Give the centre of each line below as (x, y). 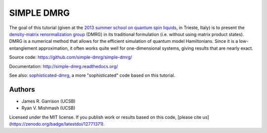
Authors (22, 89)
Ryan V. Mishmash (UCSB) (48, 108)
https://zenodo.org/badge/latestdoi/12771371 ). (58, 124)
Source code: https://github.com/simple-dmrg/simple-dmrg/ (71, 57)
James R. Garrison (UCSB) (49, 101)
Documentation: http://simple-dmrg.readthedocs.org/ (64, 66)
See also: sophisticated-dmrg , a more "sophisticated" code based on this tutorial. (92, 75)
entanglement (23, 48)
